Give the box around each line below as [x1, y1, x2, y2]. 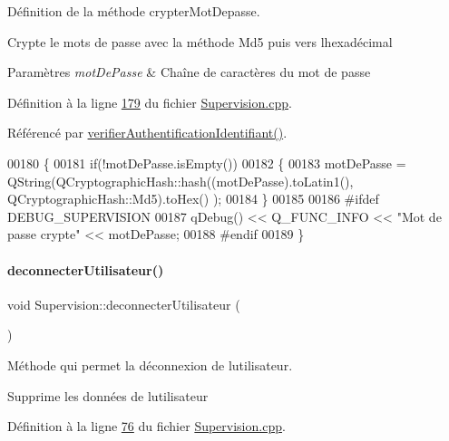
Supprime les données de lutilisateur [7, 386, 209, 405]
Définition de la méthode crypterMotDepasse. [7, 2, 260, 20]
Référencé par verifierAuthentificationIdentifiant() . [7, 123, 288, 142]
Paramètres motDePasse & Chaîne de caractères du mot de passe [7, 62, 371, 81]
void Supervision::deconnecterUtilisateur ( [7, 294, 240, 313]
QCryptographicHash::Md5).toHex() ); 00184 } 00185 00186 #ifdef [7, 189, 379, 208]
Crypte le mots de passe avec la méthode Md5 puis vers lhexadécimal [7, 32, 393, 51]
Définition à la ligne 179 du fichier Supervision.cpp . [7, 92, 292, 111]
